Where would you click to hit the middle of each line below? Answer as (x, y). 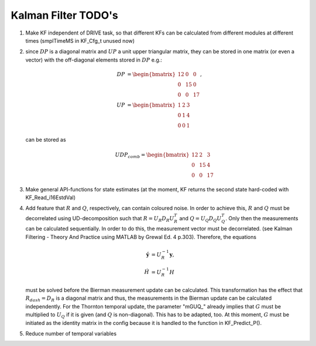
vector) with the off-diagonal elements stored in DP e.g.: (94, 60)
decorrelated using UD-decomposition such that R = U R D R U (100, 219)
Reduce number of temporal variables (71, 333)
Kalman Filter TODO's (64, 15)
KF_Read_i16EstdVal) (51, 198)
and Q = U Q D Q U (200, 219)
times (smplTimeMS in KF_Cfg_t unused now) (80, 40)
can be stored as (46, 139)
